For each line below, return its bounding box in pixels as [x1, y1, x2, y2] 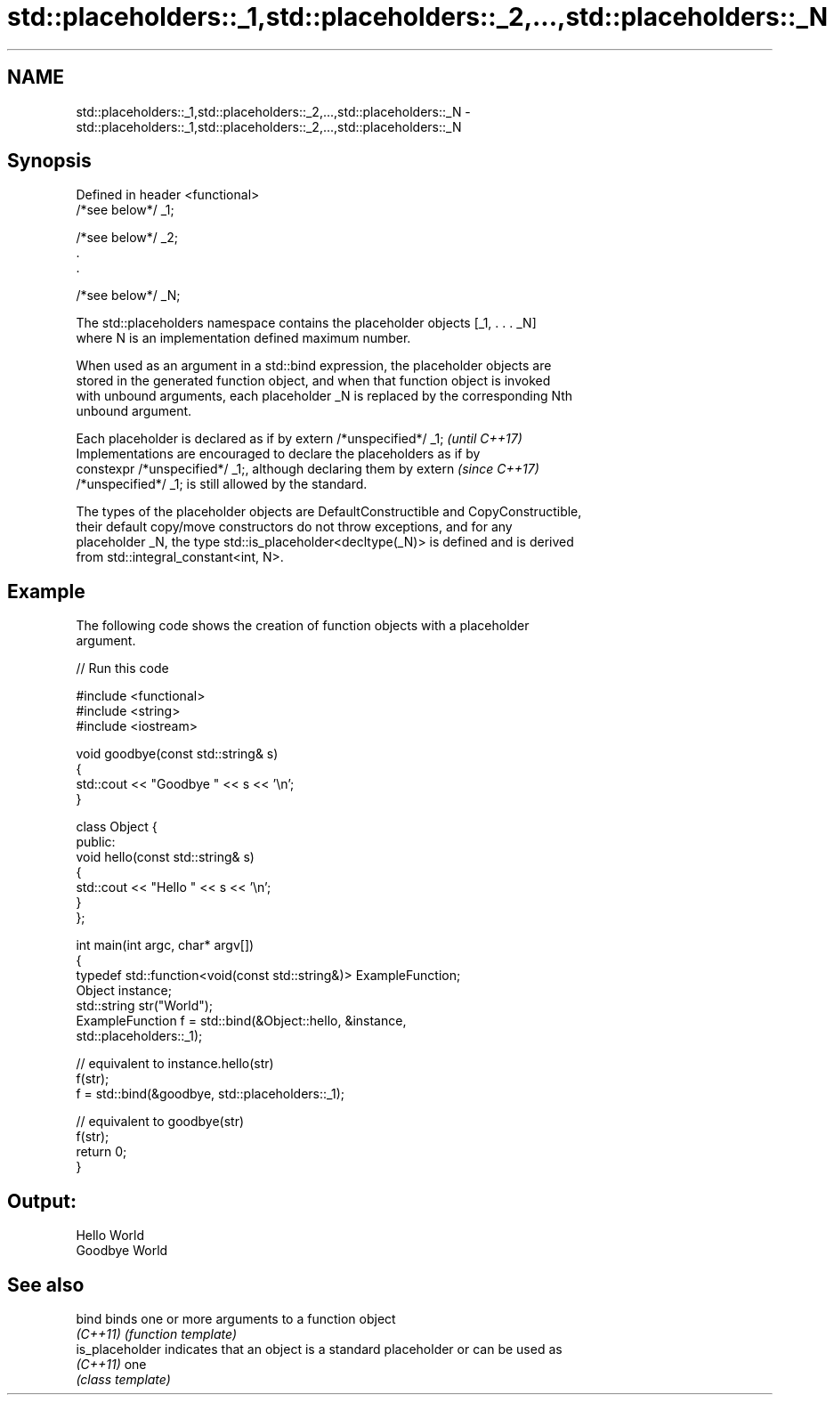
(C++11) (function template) [76, 1325, 238, 1341]
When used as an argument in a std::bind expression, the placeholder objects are [76, 358, 552, 374]
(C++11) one [76, 1356, 147, 1372]
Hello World [76, 1228, 145, 1244]
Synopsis [7, 150, 92, 173]
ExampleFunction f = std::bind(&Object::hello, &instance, [76, 1013, 407, 1029]
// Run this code [76, 660, 169, 677]
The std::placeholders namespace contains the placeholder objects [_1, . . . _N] [76, 315, 537, 331]
